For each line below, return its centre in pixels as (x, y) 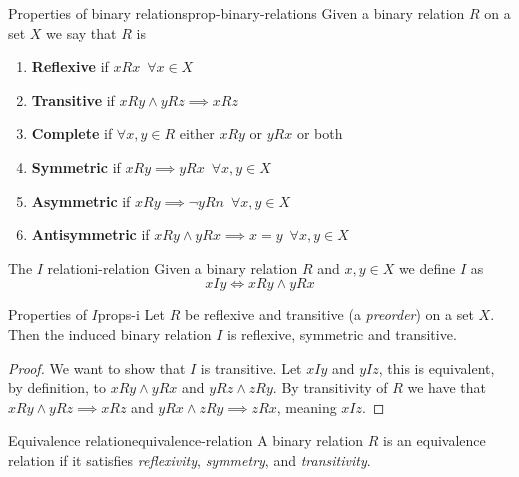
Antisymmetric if (90, 234)
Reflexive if (70, 66)
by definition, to (57, 387)
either (197, 133)
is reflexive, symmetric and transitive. (342, 333)
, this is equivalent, (436, 367)
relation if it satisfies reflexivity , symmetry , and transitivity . (189, 459)
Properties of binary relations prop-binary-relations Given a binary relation (236, 13)
